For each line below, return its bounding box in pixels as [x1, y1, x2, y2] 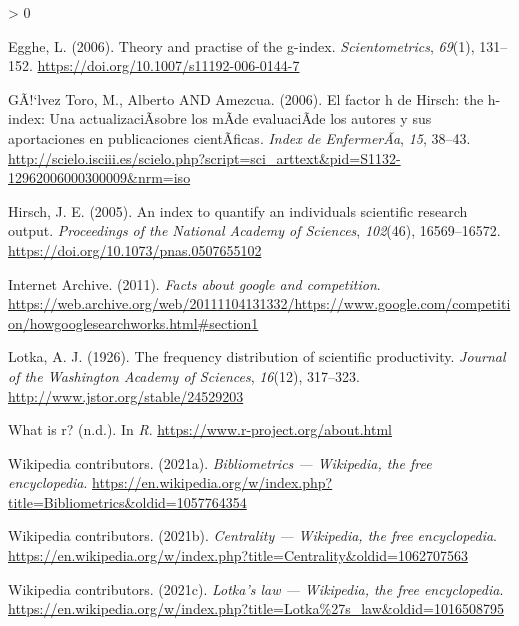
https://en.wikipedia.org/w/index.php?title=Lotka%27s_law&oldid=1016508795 [8, 598, 504, 619]
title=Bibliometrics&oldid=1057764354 [8, 491, 247, 512]
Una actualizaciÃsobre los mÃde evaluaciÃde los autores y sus [49, 108, 432, 129]
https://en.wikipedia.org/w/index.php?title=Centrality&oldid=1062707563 [8, 545, 468, 566]
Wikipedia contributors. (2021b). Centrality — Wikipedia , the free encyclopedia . [8, 525, 497, 546]
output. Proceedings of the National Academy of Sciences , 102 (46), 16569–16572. [8, 220, 501, 241]
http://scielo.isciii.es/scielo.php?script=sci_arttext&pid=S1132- [8, 147, 401, 168]
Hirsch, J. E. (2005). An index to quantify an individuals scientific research [8, 200, 468, 221]
